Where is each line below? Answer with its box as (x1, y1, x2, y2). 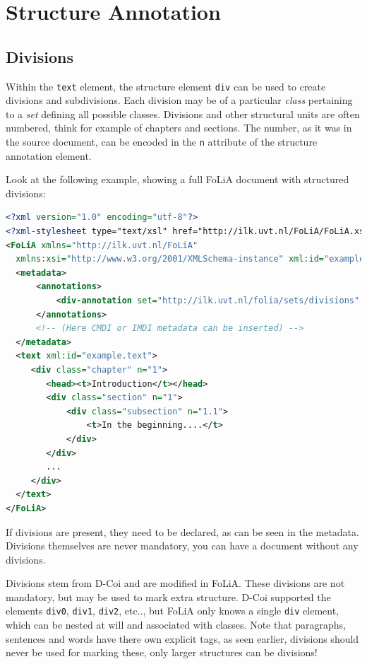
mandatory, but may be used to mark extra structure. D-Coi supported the (6, 589, 331, 604)
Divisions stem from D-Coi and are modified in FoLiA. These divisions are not (6, 576, 345, 590)
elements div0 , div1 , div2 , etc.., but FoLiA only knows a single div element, (6, 603, 339, 618)
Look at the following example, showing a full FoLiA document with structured (6, 172, 349, 187)
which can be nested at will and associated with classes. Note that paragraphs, (6, 617, 347, 632)
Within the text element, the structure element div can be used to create (6, 78, 326, 93)
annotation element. (6, 148, 92, 163)
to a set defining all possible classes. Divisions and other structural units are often (6, 106, 360, 121)
